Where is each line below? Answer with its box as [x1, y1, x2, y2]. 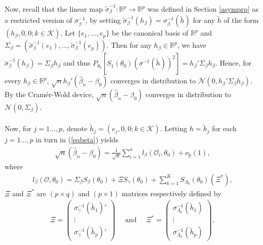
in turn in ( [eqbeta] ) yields [36, 134, 119, 145]
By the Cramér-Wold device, [5, 89, 94, 100]
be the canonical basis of [111, 27, 189, 38]
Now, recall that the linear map [5, 4, 103, 14]
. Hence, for [215, 57, 252, 68]
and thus [63, 57, 91, 68]
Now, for [5, 123, 32, 134]
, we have [177, 40, 207, 50]
